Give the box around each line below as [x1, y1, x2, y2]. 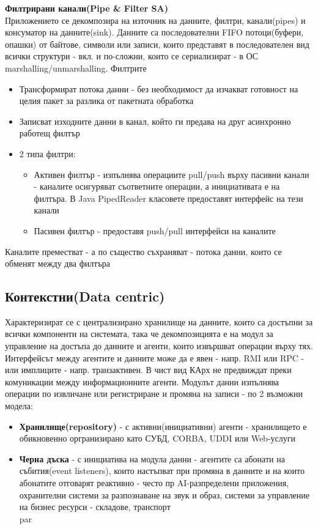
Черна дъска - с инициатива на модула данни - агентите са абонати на [19, 452, 285, 465]
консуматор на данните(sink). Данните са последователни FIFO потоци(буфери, [5, 26, 304, 39]
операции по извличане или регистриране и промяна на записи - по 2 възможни [5, 387, 303, 400]
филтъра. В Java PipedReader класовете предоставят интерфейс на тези [34, 191, 303, 204]
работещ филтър [19, 127, 80, 139]
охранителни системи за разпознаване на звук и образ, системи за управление [19, 488, 310, 501]
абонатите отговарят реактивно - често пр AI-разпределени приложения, [19, 476, 289, 489]
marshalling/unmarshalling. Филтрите [5, 61, 147, 74]
